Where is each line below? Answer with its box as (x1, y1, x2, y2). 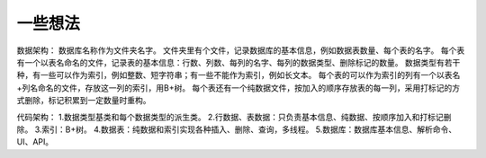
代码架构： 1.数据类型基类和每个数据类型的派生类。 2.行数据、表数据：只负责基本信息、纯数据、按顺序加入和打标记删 (16, 111, 452, 122)
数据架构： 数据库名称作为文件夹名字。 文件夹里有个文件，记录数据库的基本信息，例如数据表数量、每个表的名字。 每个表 (16, 45, 465, 56)
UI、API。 (16, 136, 54, 147)
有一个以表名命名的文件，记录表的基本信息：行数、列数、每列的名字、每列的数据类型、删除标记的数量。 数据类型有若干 (16, 57, 461, 67)
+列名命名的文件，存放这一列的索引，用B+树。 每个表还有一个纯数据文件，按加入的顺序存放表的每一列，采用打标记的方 (16, 82, 461, 93)
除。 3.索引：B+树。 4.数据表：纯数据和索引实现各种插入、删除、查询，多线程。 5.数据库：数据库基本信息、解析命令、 (16, 124, 457, 135)
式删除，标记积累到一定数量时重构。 (16, 95, 151, 106)
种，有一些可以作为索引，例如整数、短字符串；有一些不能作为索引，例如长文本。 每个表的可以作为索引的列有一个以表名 (16, 70, 461, 81)
